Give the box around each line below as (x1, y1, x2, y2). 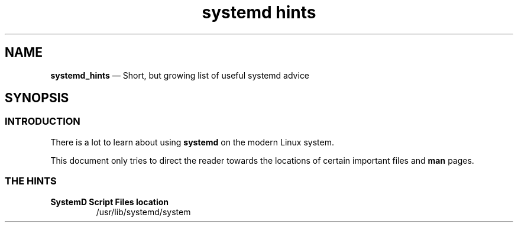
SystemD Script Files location (50, 196, 169, 207)
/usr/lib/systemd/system (96, 206, 191, 217)
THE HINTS (5, 175, 57, 187)
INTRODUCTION (5, 115, 80, 128)
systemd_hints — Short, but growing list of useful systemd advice (50, 70, 310, 80)
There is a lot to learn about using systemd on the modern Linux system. (50, 137, 334, 147)
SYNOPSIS (5, 90, 69, 106)
